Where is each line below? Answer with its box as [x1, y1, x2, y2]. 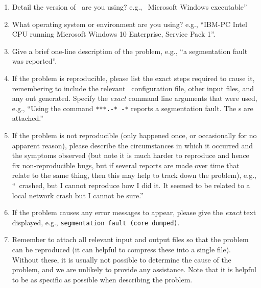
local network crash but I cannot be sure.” [12, 190, 144, 200]
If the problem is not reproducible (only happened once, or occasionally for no [12, 130, 257, 140]
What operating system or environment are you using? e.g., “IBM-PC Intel [12, 18, 247, 29]
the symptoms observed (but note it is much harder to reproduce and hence [12, 150, 249, 161]
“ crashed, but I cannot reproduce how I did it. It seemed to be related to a [12, 179, 250, 190]
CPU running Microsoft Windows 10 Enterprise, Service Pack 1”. [12, 29, 216, 39]
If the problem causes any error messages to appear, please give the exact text [12, 207, 256, 218]
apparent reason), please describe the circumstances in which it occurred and [12, 140, 253, 150]
